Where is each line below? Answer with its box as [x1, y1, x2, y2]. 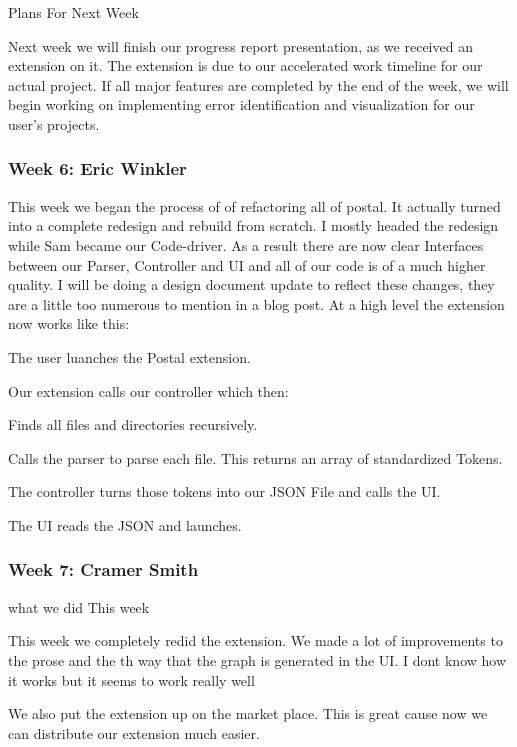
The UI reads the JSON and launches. [8, 514, 242, 535]
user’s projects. [8, 113, 100, 134]
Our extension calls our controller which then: [8, 380, 289, 401]
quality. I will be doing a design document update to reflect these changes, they [8, 274, 495, 295]
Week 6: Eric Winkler [8, 156, 187, 181]
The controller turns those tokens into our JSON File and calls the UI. [8, 481, 441, 502]
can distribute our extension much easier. [8, 722, 260, 743]
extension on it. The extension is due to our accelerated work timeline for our [8, 55, 483, 76]
